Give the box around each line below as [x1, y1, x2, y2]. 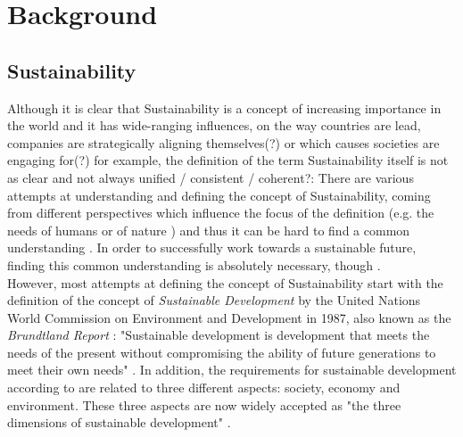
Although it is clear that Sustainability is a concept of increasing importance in [7, 98, 442, 117]
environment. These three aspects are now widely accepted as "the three [7, 395, 401, 414]
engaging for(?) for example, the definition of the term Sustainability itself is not [7, 151, 449, 169]
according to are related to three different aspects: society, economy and [7, 378, 401, 397]
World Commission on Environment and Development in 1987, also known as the [7, 308, 451, 326]
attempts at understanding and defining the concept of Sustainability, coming [7, 186, 431, 204]
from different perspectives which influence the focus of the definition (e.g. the [7, 203, 434, 222]
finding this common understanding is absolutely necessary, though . [7, 255, 381, 274]
